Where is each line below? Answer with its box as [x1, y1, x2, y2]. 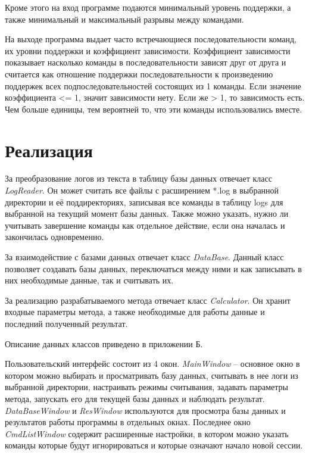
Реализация [5, 138, 93, 162]
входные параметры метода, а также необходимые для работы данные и [5, 306, 265, 318]
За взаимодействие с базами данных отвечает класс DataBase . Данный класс [5, 251, 284, 263]
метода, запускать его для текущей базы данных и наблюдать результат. [5, 392, 265, 404]
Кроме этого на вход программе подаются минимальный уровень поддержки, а [5, 1, 291, 13]
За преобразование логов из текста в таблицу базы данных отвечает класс [5, 172, 272, 185]
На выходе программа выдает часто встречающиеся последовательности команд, [5, 33, 296, 45]
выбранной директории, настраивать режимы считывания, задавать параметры [5, 381, 288, 393]
